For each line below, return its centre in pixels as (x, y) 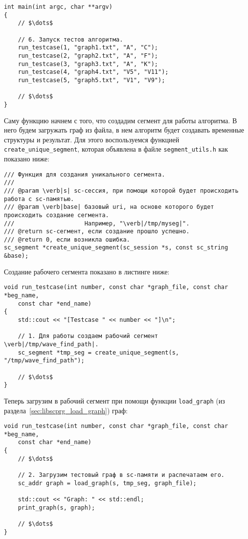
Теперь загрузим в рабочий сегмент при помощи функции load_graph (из (114, 400)
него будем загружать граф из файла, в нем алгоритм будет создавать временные (124, 130)
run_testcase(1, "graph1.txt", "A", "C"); (88, 48)
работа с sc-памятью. (39, 199)
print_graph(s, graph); (56, 507)
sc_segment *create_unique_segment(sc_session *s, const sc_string (116, 248)
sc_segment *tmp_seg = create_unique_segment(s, (98, 352)
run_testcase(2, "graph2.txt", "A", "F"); (88, 56)
